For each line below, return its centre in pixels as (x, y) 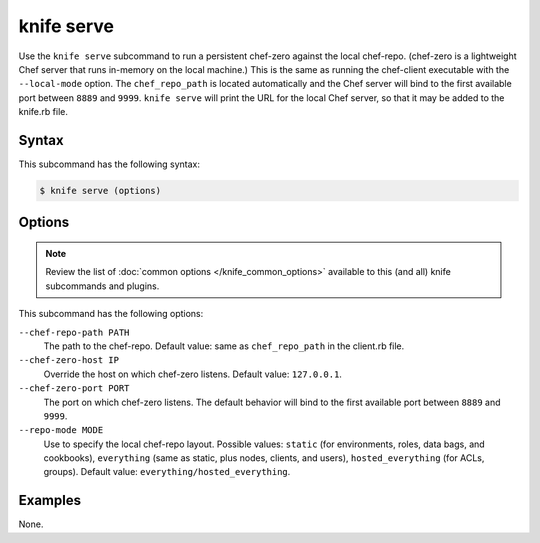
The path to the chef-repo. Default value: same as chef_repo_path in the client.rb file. (224, 346)
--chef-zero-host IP (69, 360)
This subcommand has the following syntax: (109, 164)
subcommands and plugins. (102, 286)
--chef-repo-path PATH (74, 332)
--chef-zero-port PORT (74, 388)
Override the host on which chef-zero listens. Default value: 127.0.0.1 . (192, 374)
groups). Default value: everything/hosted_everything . (167, 472)
